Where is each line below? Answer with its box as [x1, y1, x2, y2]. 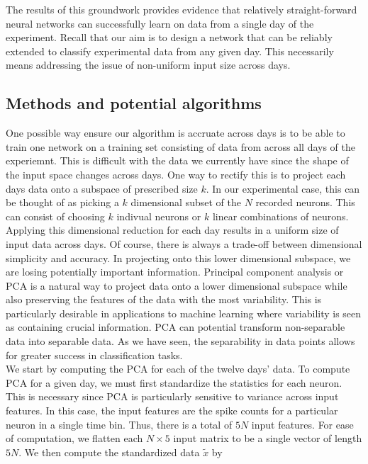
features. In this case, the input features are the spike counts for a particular [6, 403, 338, 418]
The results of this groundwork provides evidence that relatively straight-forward [6, 2, 357, 16]
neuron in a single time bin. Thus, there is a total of [6, 417, 233, 431]
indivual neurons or [116, 208, 201, 223]
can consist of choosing [6, 208, 105, 223]
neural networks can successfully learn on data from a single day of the [6, 16, 314, 30]
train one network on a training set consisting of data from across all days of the [6, 139, 355, 154]
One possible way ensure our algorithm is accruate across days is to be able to [6, 125, 345, 140]
